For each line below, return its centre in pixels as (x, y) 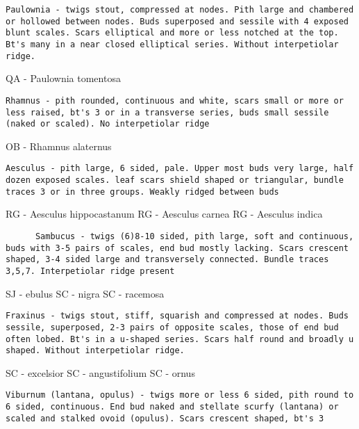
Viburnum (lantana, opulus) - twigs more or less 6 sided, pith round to (180, 395)
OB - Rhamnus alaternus (59, 146)
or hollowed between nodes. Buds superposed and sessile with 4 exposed (177, 21)
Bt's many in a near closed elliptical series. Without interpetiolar (172, 44)
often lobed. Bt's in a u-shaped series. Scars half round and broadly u (180, 339)
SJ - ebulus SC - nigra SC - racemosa (85, 293)
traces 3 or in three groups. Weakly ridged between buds (142, 192)
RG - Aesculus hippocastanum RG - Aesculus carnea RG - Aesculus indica (164, 214)
